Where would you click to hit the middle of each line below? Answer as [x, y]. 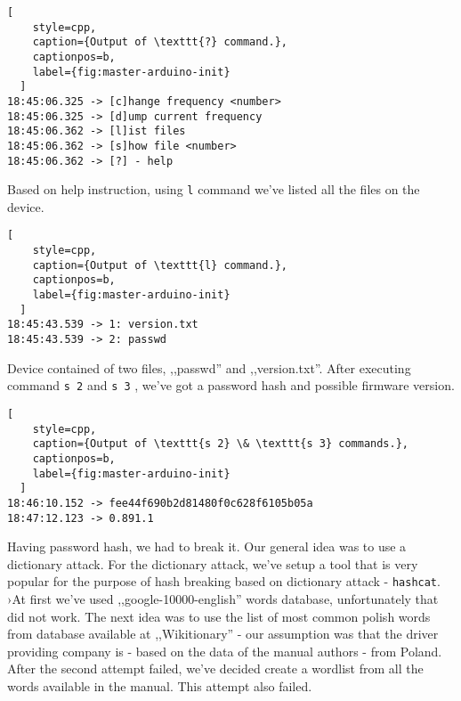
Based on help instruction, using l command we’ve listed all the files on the [214, 189]
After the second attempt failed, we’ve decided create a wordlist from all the [215, 668]
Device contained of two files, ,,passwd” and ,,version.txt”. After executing [209, 367]
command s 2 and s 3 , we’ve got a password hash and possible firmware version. [231, 385]
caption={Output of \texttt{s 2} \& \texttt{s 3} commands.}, [221, 444]
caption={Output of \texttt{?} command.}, [160, 42]
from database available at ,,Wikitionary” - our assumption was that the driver [223, 634]
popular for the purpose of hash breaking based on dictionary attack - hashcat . [224, 581]
